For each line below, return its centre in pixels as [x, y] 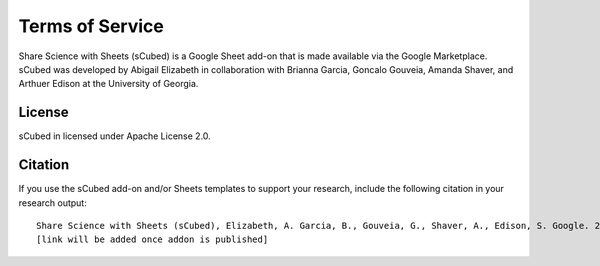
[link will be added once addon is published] [152, 239]
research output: [52, 202]
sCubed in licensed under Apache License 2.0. [115, 136]
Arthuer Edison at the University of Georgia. [108, 84]
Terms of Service [91, 26]
